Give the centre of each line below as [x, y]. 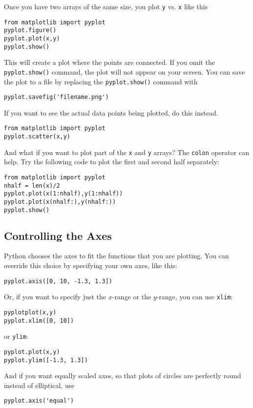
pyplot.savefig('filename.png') [56, 97]
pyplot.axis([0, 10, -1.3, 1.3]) [58, 281]
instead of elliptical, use [39, 385]
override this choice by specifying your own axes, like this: [91, 265]
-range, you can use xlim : [195, 297]
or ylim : [16, 336]
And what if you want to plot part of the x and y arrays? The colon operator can [126, 152]
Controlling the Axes [58, 235]
